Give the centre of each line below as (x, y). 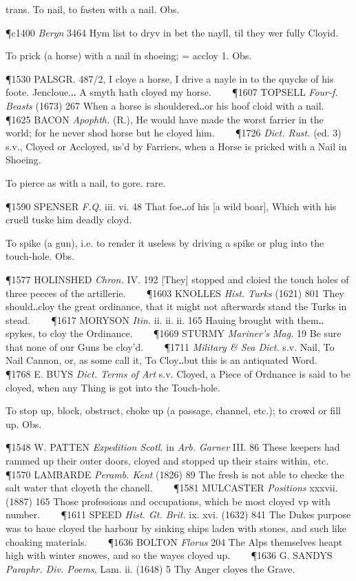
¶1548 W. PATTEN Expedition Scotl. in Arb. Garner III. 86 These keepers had (173, 447)
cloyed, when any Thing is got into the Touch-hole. (113, 387)
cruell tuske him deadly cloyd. (69, 220)
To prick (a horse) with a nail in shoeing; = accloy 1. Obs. (129, 55)
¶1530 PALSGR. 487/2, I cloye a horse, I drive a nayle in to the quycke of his (170, 78)
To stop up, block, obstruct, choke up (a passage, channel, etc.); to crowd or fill (173, 410)
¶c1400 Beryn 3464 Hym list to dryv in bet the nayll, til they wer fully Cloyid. (172, 32)
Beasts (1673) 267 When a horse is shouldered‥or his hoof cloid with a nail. (165, 105)
